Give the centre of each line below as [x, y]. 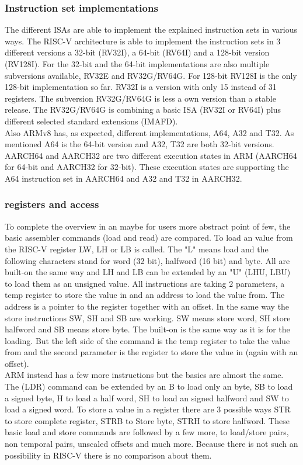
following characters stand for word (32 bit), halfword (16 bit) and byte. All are [147, 260]
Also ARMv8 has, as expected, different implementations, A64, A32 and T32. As [149, 132]
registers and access [52, 204]
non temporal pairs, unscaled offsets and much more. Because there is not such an [151, 444]
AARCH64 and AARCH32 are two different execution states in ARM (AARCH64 [151, 155]
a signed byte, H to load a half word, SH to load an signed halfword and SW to [147, 398]
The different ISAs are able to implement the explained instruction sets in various [151, 30]
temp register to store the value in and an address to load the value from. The [145, 295]
